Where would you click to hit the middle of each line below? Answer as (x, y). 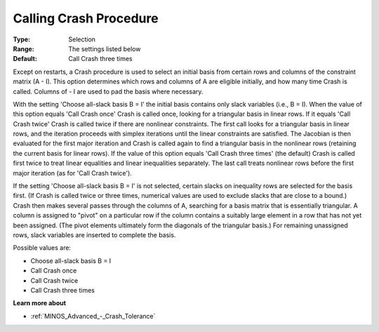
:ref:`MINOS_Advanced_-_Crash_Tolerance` (93, 316)
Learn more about (40, 303)
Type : (22, 39)
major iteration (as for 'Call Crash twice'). (73, 173)
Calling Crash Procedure (86, 18)
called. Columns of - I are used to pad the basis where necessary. (108, 91)
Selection (82, 39)
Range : (24, 48)
